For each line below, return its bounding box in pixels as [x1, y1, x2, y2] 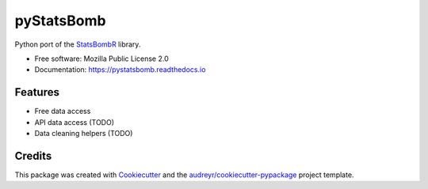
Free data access [34, 107, 91, 116]
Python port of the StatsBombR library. [14, 40, 141, 49]
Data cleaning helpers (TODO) [34, 129, 133, 138]
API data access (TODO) [34, 117, 115, 127]
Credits [14, 149, 52, 162]
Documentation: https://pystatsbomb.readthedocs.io [34, 65, 206, 74]
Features [14, 85, 59, 99]
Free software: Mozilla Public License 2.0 [34, 54, 170, 63]
